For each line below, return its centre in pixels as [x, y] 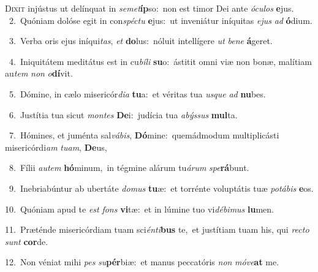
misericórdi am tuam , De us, [56, 147]
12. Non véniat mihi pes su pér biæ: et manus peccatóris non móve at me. [142, 262]
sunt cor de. [27, 241]
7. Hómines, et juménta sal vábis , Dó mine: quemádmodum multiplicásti [144, 135]
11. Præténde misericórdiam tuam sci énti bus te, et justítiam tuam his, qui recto [157, 229]
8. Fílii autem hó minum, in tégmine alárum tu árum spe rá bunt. [129, 168]
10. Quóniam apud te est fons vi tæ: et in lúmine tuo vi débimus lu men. [139, 209]
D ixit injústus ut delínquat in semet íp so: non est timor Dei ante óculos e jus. [150, 8]
